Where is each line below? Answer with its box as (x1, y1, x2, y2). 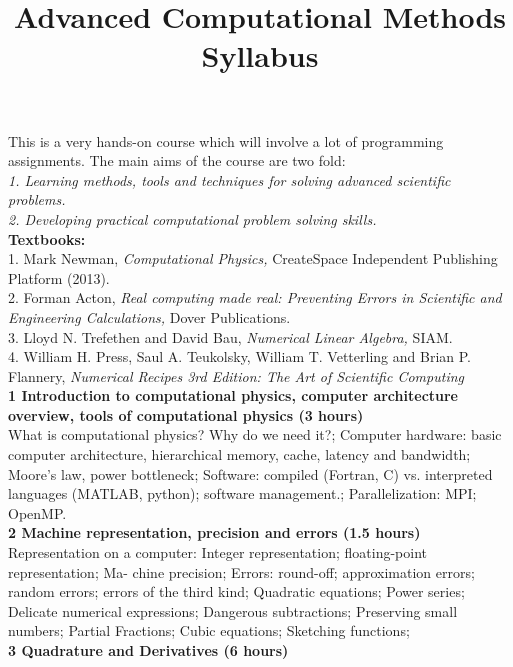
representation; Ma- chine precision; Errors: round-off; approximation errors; (8, 561, 475, 582)
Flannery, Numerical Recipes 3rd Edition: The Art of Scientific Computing (8, 365, 464, 386)
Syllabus (201, 35, 319, 76)
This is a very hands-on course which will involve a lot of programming (8, 130, 444, 151)
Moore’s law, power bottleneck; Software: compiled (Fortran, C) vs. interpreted (8, 463, 493, 484)
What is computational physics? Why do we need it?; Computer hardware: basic (8, 424, 502, 445)
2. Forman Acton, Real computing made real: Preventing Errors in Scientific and (8, 287, 502, 308)
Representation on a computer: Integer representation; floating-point (8, 542, 428, 563)
